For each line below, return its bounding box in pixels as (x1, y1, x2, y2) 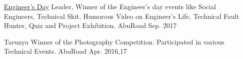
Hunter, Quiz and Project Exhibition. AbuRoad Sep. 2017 (4, 20, 177, 30)
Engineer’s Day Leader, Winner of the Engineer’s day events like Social (4, 1, 216, 11)
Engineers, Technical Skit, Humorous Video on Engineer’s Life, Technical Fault (4, 11, 240, 21)
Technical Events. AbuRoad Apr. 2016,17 (4, 46, 127, 56)
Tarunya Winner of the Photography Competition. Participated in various (4, 36, 225, 46)
